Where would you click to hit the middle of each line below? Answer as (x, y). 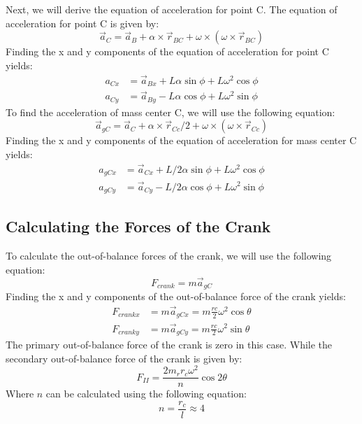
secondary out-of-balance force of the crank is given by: (124, 358)
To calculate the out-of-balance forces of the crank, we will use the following (169, 256)
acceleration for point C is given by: (82, 23)
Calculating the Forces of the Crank (138, 226)
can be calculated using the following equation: (146, 394)
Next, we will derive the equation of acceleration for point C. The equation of (172, 9)
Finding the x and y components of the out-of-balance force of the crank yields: (176, 296)
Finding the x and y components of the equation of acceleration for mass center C (181, 140)
